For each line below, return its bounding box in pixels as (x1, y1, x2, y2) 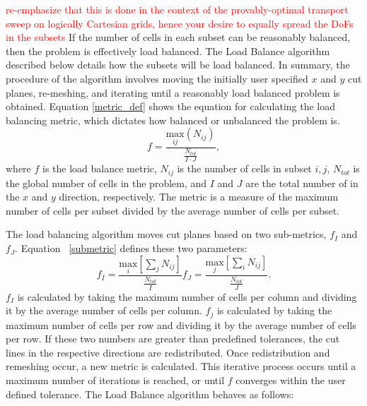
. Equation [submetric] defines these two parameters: (15, 241, 247, 256)
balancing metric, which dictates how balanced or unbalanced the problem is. (6, 112, 340, 127)
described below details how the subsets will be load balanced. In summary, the (6, 57, 350, 72)
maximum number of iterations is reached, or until (6, 372, 225, 387)
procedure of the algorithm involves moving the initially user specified (6, 71, 308, 85)
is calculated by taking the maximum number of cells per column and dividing (17, 289, 357, 304)
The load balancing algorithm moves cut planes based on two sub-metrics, (6, 227, 327, 241)
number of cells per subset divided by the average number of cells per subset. (6, 203, 339, 217)
